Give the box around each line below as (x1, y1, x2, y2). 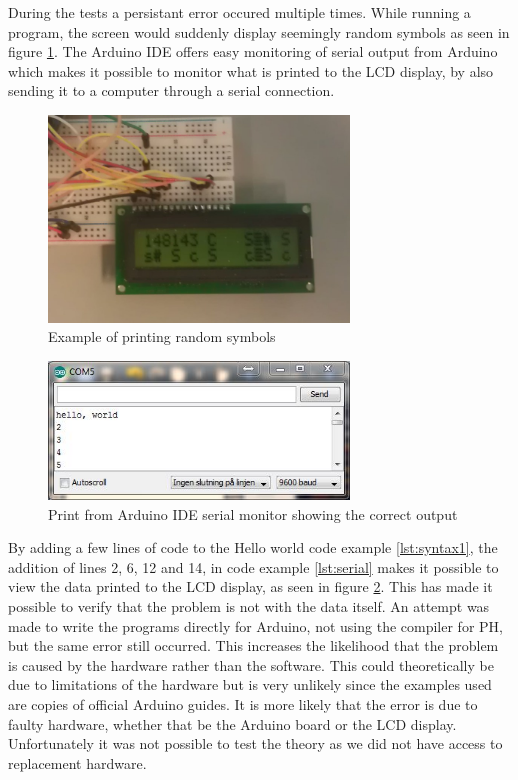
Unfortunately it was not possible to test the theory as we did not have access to (8, 733, 503, 754)
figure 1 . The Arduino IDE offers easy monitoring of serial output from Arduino (8, 41, 498, 62)
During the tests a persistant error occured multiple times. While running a (8, 2, 471, 22)
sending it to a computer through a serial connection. (8, 80, 335, 101)
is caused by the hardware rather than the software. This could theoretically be (8, 654, 494, 675)
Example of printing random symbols (48, 326, 276, 347)
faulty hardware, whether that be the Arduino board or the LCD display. (8, 713, 457, 734)
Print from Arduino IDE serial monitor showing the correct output (48, 503, 458, 524)
